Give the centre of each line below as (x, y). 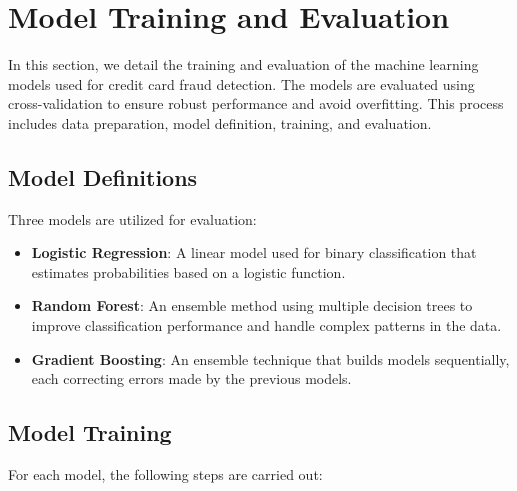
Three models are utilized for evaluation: (132, 218)
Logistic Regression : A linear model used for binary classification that (254, 252)
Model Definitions (103, 176)
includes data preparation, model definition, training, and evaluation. (220, 122)
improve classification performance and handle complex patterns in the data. (266, 325)
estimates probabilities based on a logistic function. (188, 271)
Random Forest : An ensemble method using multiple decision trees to (252, 305)
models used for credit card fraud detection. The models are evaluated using (241, 83)
